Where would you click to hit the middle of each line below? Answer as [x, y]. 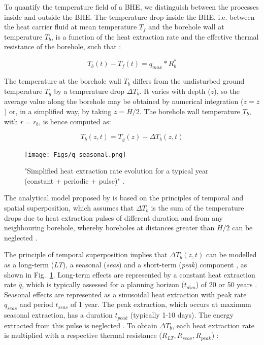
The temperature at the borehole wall [63, 81]
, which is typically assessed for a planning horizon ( [103, 284]
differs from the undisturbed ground [189, 81]
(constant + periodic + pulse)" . [75, 180]
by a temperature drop [89, 91]
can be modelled [232, 254]
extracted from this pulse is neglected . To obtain [81, 325]
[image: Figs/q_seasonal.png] [75, 154]
